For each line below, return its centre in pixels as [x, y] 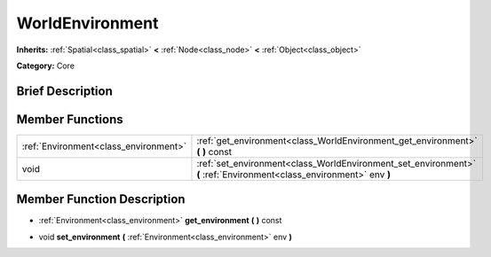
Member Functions [70, 119]
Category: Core [46, 66]
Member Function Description [101, 199]
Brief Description [64, 91]
